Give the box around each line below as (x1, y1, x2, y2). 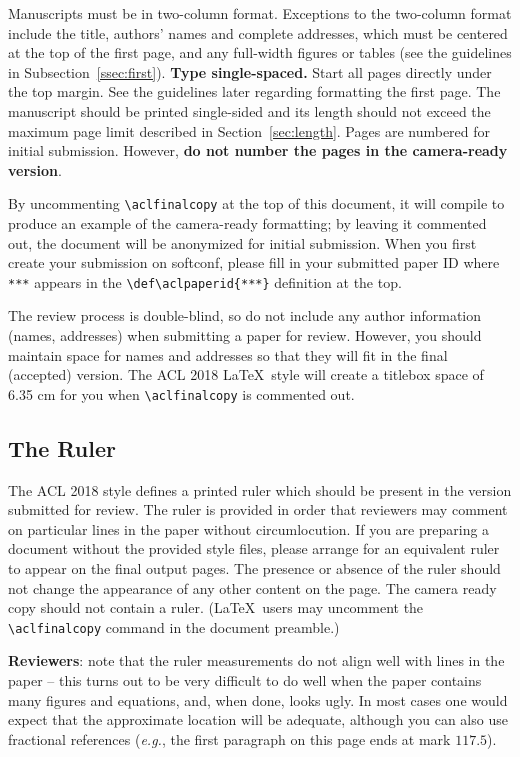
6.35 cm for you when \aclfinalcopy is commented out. (8, 383, 355, 404)
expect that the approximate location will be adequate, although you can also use (8, 709, 508, 730)
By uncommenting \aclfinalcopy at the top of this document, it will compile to (8, 193, 505, 214)
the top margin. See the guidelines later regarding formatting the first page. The (8, 81, 501, 102)
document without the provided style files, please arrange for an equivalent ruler (8, 538, 500, 559)
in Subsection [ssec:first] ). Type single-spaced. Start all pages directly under (8, 61, 492, 82)
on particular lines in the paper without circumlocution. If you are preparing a (8, 518, 490, 539)
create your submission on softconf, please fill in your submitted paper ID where (8, 252, 500, 273)
